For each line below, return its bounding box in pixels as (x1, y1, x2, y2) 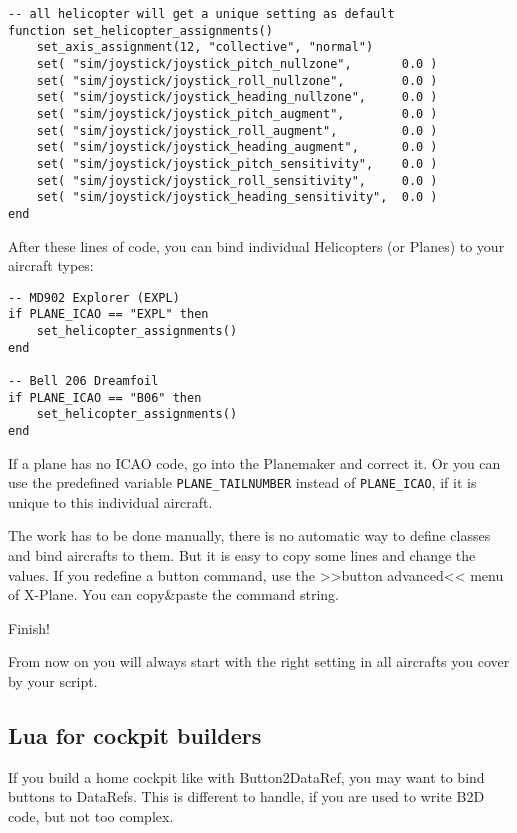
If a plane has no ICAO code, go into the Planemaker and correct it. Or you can (8, 452, 501, 473)
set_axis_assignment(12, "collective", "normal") (36, 40, 374, 55)
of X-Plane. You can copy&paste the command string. (8, 584, 339, 605)
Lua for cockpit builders (8, 720, 262, 751)
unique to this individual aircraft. (8, 491, 213, 512)
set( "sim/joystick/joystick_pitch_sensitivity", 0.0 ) (36, 156, 438, 171)
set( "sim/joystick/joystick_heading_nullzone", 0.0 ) (36, 90, 438, 105)
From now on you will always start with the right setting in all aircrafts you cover (8, 651, 510, 672)
